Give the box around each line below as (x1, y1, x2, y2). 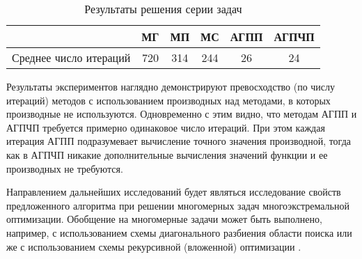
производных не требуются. (6, 161, 123, 175)
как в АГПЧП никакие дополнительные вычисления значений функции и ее (6, 147, 328, 162)
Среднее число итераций (12, 49, 131, 65)
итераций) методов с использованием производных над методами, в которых (6, 93, 331, 107)
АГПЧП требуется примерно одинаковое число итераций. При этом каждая (6, 120, 325, 134)
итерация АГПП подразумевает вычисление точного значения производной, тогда (6, 134, 351, 148)
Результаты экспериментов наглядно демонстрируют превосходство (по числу (6, 79, 336, 93)
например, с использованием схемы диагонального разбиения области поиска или (6, 225, 352, 240)
